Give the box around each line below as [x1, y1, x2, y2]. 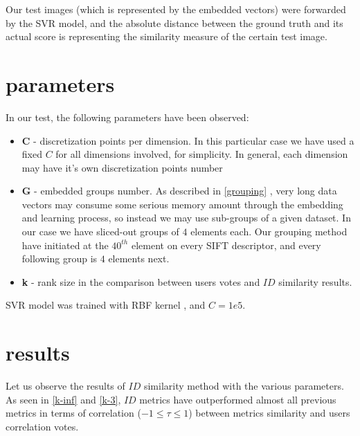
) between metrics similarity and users [188, 406, 350, 420]
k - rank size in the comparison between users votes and [21, 274, 260, 289]
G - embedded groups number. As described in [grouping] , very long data [21, 183, 337, 198]
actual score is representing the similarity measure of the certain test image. [6, 29, 327, 44]
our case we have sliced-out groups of [21, 224, 179, 239]
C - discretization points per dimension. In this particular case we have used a [21, 133, 354, 147]
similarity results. [278, 274, 352, 289]
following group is [21, 251, 98, 266]
